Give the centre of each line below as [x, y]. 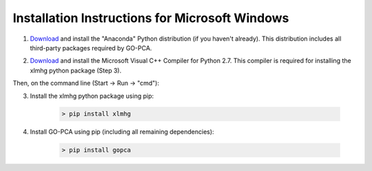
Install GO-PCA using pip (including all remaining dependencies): [122, 132]
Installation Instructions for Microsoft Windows [151, 18]
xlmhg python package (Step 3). [76, 70]
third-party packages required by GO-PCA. [91, 48]
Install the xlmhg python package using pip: [92, 96]
